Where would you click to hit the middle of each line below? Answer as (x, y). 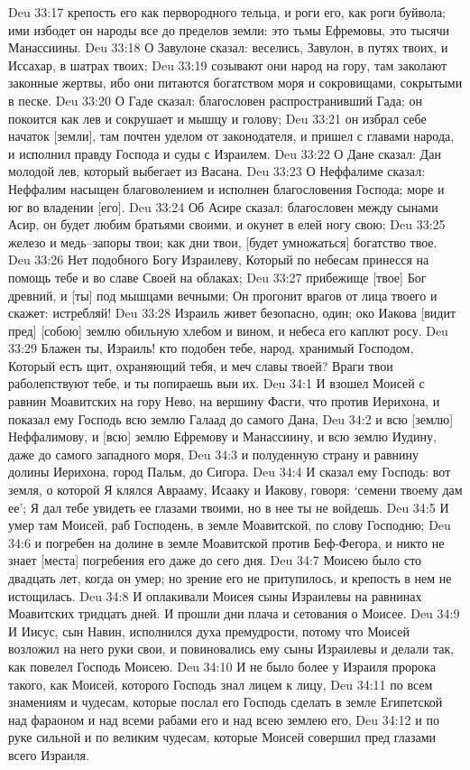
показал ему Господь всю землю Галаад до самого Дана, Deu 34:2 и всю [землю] (231, 418)
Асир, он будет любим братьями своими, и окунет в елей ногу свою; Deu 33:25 (227, 224)
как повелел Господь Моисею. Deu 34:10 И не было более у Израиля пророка (222, 666)
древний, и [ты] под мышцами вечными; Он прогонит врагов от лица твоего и (223, 295)
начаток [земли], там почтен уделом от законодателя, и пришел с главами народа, (231, 136)
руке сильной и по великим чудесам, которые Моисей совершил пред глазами (222, 737)
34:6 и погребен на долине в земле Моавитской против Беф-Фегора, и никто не (226, 542)
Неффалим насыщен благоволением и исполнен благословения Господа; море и (226, 188)
